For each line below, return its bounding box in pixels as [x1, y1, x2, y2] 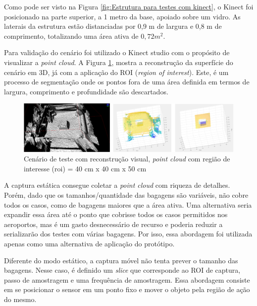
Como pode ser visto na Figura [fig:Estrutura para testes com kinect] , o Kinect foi [4, 1, 254, 11]
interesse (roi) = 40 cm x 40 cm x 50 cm [24, 163, 147, 173]
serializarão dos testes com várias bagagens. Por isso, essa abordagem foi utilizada [4, 229, 253, 239]
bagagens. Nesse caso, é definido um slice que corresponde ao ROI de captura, [4, 265, 241, 275]
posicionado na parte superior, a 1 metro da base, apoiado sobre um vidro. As [4, 11, 241, 21]
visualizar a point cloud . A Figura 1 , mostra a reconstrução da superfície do [4, 57, 233, 67]
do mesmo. [4, 294, 37, 304]
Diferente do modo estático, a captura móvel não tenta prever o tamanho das [4, 255, 238, 265]
